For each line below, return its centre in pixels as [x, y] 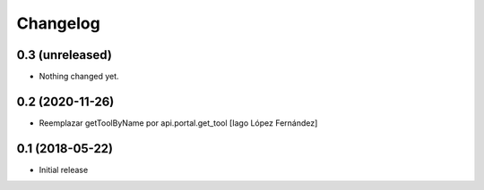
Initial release [64, 169]
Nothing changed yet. [79, 77]
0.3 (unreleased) [64, 55]
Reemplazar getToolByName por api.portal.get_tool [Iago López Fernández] [178, 123]
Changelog [58, 23]
